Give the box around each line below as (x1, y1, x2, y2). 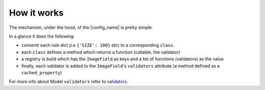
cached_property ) (21, 69, 62, 75)
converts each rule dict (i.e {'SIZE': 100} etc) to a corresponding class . (21, 42, 175, 48)
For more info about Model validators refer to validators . (9, 79, 129, 85)
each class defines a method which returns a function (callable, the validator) (21, 49, 180, 55)
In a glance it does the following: (9, 33, 75, 39)
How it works (9, 7, 64, 18)
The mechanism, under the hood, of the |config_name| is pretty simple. (9, 24, 153, 30)
